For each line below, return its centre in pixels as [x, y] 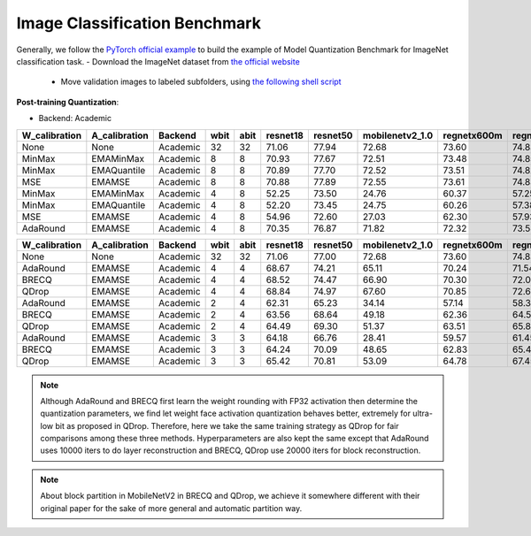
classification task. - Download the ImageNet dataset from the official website [158, 61]
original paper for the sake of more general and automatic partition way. [171, 508]
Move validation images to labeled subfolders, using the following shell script [201, 82]
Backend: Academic [75, 119]
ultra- [423, 413]
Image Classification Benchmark [139, 23]
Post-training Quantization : [68, 102]
